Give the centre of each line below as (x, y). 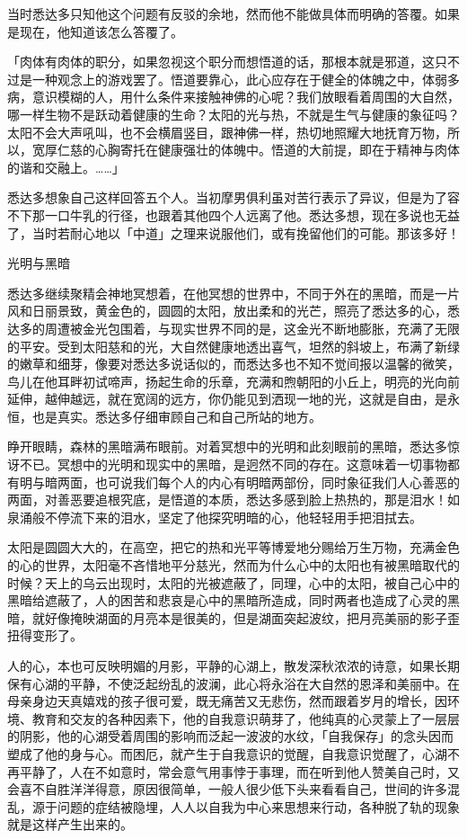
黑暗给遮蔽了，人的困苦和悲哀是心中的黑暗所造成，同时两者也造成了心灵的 (227, 600)
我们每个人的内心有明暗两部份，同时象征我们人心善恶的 (296, 482)
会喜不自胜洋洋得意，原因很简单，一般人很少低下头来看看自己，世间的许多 (227, 789)
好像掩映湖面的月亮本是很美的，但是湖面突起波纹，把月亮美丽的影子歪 (252, 617)
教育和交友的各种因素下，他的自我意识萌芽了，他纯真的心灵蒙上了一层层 (246, 718)
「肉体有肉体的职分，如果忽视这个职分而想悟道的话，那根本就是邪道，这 (221, 62)
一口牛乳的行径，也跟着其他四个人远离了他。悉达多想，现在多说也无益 (252, 214)
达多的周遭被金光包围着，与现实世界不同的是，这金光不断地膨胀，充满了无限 (233, 328)
